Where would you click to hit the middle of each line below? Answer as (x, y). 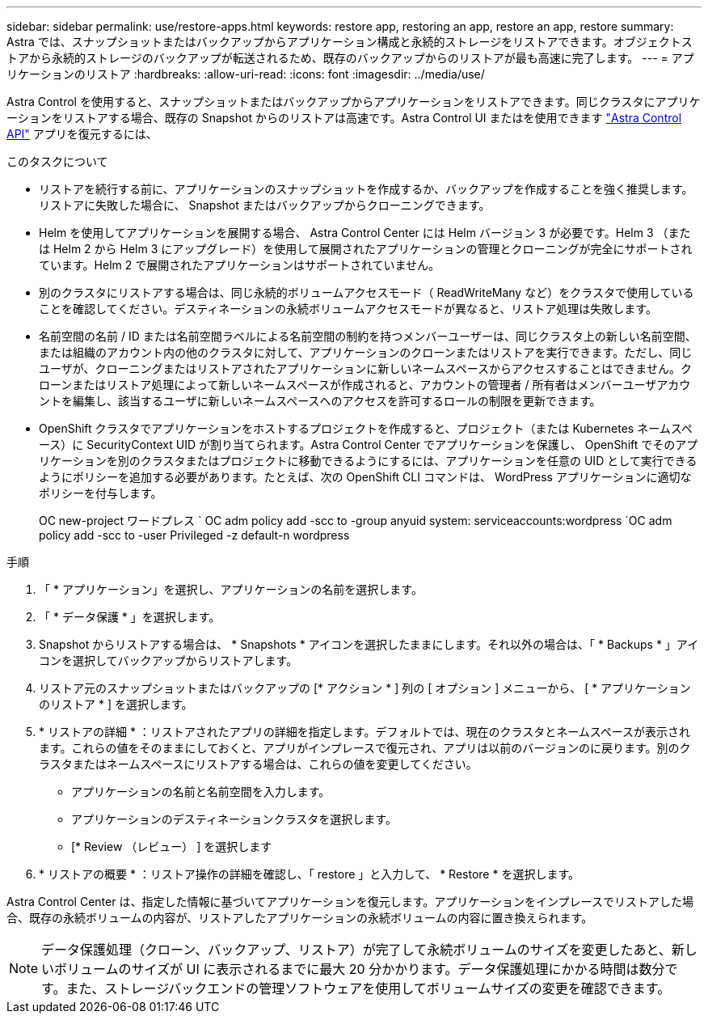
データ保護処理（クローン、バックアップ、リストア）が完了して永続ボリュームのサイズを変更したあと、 (356, 950)
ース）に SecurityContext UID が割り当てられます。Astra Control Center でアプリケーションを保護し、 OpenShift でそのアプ (369, 444)
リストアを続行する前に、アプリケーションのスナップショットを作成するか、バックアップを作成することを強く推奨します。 (366, 189)
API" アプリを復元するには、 (82, 134)
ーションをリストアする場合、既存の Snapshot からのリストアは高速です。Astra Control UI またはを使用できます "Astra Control (344, 118)
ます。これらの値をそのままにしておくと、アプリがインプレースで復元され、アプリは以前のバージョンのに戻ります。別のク (365, 748)
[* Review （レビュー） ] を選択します (172, 846)
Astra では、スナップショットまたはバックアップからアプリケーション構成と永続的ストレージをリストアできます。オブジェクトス (350, 42)
